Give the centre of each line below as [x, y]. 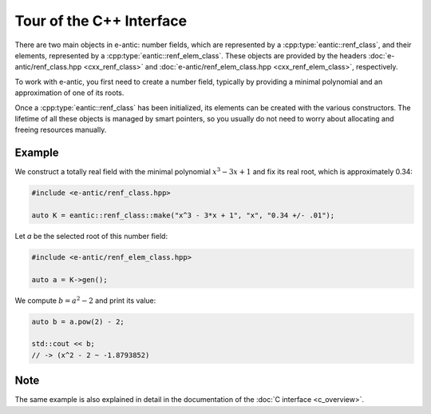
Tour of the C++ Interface [101, 21]
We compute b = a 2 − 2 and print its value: [85, 300]
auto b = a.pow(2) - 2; [78, 321]
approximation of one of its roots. [69, 93]
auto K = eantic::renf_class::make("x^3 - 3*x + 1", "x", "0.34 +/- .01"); [183, 215]
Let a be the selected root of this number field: [91, 236]
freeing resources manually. [61, 130]
